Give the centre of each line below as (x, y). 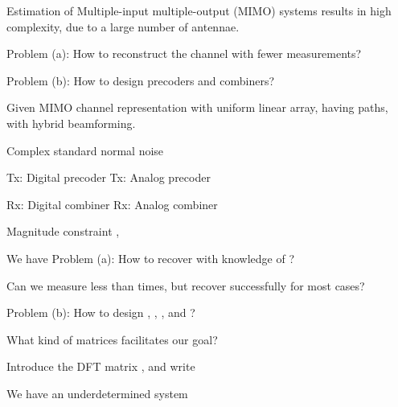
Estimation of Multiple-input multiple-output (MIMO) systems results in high (199, 10)
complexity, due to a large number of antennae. (123, 26)
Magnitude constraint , (63, 231)
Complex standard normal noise (85, 150)
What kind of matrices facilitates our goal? (112, 339)
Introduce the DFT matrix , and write (101, 366)
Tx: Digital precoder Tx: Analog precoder (109, 177)
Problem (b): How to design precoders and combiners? (141, 80)
